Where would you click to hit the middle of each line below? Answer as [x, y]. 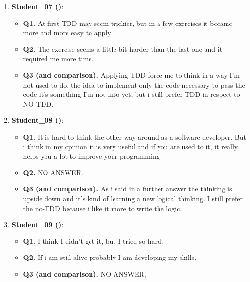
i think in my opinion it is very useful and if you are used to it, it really [131, 146]
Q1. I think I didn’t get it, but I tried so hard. [93, 241]
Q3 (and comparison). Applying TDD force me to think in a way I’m [131, 75]
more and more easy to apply [67, 33]
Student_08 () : [37, 120]
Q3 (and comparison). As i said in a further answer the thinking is [128, 189]
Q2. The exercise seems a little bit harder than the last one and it [123, 49]
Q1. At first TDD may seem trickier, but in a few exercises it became [128, 23]
